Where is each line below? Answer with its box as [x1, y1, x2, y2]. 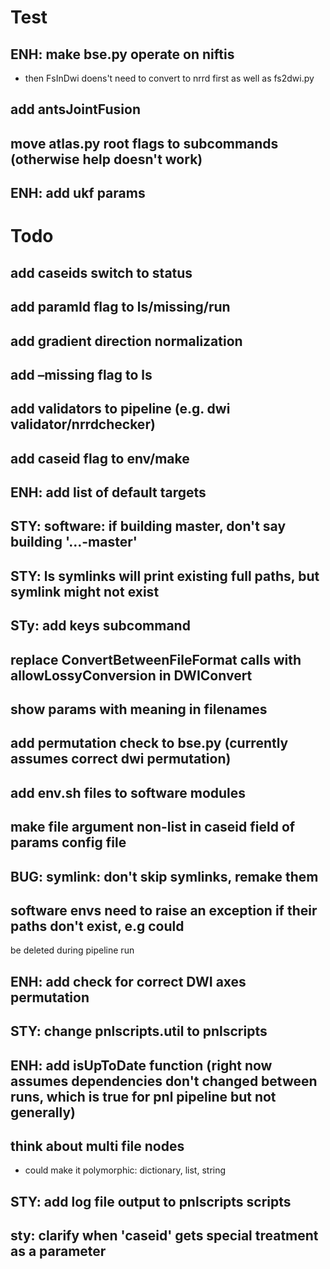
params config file [10, 834, 127, 851]
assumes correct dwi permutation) [10, 751, 232, 768]
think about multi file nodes [10, 1137, 185, 1155]
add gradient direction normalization [10, 332, 243, 350]
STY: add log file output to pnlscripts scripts [10, 1193, 292, 1210]
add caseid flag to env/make [10, 450, 190, 467]
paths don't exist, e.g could [10, 918, 185, 935]
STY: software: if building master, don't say [10, 518, 287, 535]
